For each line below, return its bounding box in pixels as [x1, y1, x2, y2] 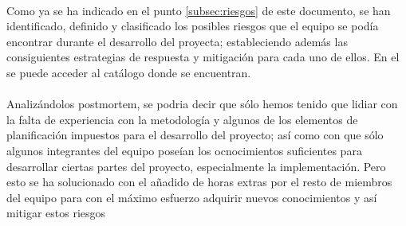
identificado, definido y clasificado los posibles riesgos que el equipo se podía [6, 18, 379, 34]
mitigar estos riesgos [6, 205, 106, 221]
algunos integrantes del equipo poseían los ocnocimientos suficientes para [6, 142, 362, 158]
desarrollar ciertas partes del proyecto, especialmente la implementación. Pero [6, 158, 386, 174]
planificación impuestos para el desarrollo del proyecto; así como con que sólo [6, 127, 384, 143]
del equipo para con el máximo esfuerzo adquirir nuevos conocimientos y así [6, 189, 377, 205]
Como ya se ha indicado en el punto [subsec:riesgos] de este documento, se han [6, 2, 391, 18]
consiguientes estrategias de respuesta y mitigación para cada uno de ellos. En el [6, 49, 400, 65]
